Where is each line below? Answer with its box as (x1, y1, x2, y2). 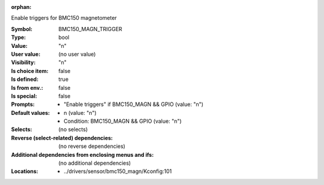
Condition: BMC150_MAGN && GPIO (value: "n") (64, 117, 182, 125)
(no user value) (58, 50, 96, 57)
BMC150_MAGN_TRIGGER (58, 25, 122, 32)
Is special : (11, 92, 37, 99)
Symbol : (11, 25, 33, 32)
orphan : (11, 4, 32, 10)
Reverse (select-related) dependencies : (11, 134, 113, 141)
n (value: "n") (64, 109, 97, 116)
